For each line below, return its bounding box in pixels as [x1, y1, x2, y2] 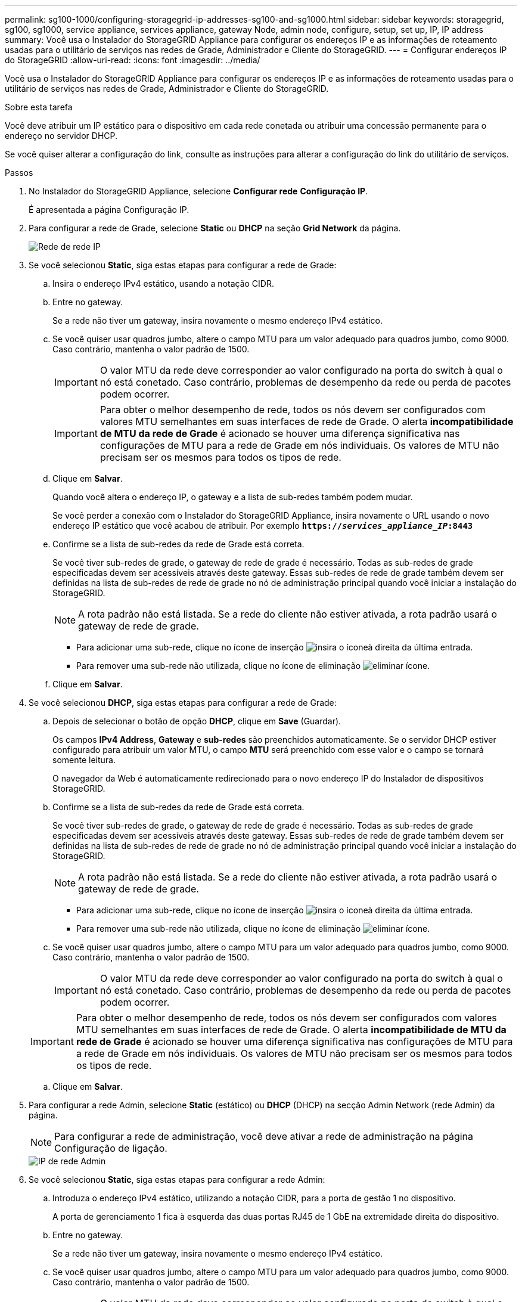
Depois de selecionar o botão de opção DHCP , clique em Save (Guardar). [52, 716, 341, 726]
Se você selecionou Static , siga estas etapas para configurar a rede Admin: [29, 1174, 325, 1185]
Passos [5, 168, 33, 178]
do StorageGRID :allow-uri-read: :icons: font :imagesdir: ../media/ [5, 55, 260, 65]
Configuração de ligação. [54, 1142, 167, 1154]
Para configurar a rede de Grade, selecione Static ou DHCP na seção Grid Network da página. [29, 223, 401, 233]
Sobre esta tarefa [5, 102, 73, 112]
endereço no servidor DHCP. [5, 131, 118, 141]
